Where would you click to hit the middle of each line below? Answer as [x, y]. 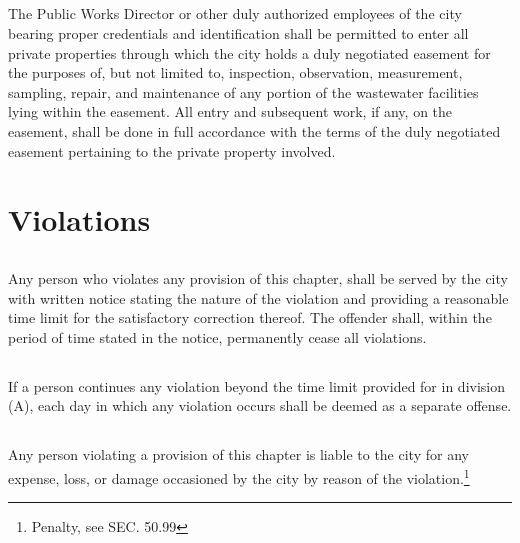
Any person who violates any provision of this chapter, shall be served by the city [258, 277]
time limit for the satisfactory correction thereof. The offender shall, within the [250, 317]
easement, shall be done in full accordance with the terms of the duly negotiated [254, 130]
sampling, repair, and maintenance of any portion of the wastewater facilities [243, 91]
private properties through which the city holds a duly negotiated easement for [249, 52]
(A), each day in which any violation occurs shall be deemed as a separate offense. [260, 405]
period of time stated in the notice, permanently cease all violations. [217, 336]
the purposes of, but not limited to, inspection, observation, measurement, [235, 72]
